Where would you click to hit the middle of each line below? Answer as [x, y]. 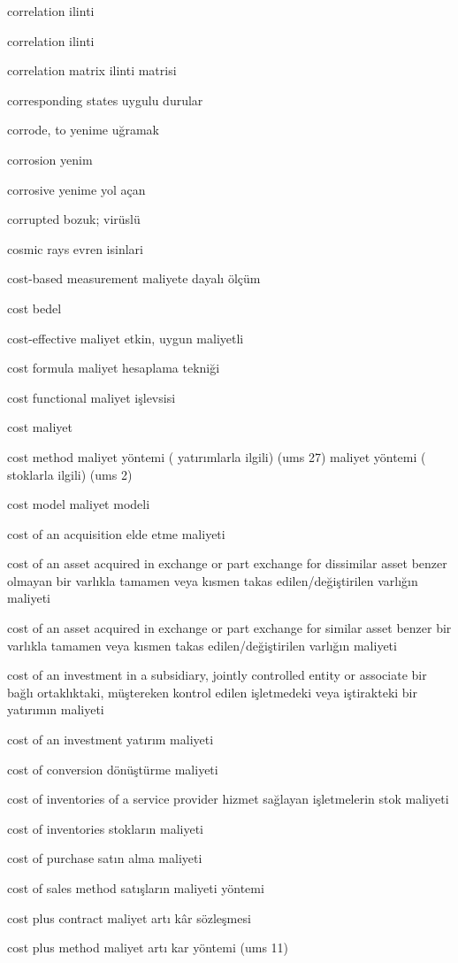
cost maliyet [40, 427]
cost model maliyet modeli [79, 504]
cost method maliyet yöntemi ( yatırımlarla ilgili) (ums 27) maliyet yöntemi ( [217, 456]
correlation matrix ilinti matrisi [92, 70]
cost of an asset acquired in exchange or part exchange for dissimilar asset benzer [227, 563]
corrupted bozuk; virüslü [74, 219]
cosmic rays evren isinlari [75, 248]
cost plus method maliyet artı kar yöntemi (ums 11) [148, 948]
